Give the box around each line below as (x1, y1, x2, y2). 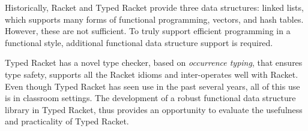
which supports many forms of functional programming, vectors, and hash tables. (5, 13, 304, 25)
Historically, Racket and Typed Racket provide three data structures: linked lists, (5, 1, 304, 13)
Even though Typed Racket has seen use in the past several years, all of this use (5, 80, 300, 92)
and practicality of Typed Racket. (5, 115, 129, 127)
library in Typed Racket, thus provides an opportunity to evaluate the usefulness (5, 103, 303, 115)
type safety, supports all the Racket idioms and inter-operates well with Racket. (5, 68, 298, 80)
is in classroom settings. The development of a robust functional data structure (5, 92, 296, 104)
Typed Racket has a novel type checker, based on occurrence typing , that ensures (5, 56, 303, 69)
